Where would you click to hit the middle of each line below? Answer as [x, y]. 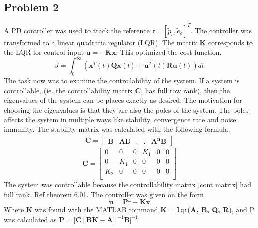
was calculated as [30, 219]
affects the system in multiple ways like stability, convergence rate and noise [120, 119]
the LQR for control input [44, 52]
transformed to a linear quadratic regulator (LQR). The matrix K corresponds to [128, 42]
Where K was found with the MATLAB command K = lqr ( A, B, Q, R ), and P [129, 209]
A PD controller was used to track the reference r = [84, 30]
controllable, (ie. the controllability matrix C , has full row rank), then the [117, 90]
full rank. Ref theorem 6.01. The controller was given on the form [104, 194]
